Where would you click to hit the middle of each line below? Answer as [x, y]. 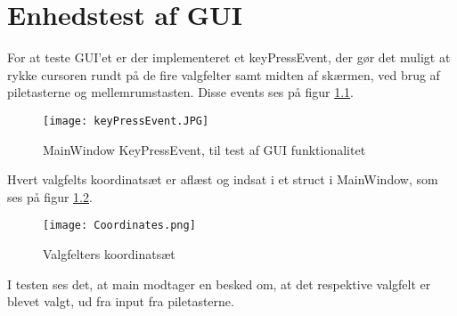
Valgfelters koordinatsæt [109, 254]
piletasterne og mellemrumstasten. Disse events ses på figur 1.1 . [181, 92]
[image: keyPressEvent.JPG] [126, 121]
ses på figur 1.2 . [50, 196]
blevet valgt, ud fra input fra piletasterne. [121, 301]
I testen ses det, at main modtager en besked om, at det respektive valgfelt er [219, 284]
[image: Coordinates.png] [119, 226]
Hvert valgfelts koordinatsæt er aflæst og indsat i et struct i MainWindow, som [223, 179]
